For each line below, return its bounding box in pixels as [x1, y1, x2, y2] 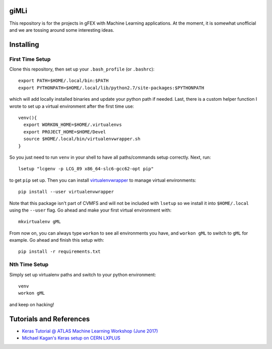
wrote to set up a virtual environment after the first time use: [9, 103, 134, 109]
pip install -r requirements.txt [18, 249, 101, 254]
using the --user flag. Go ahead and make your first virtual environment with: [9, 207, 172, 213]
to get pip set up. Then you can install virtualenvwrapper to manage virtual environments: [9, 177, 196, 183]
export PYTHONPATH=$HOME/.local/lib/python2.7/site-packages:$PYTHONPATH [18, 85, 205, 91]
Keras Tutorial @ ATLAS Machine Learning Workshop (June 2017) [22, 328, 158, 334]
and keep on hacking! [9, 301, 54, 307]
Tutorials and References [9, 315, 90, 323]
